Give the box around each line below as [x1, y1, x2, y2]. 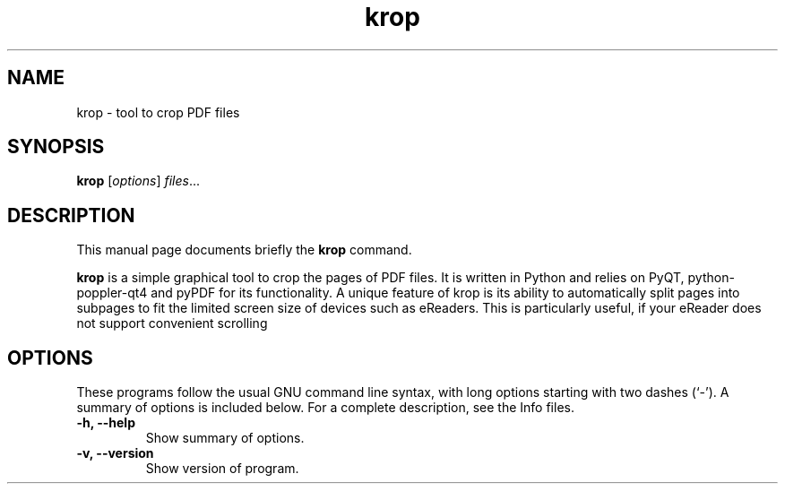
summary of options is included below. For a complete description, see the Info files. [76, 400, 574, 416]
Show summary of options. [145, 430, 305, 446]
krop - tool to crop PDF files [76, 104, 240, 120]
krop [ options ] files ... [76, 173, 200, 189]
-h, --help [76, 415, 135, 431]
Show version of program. [145, 461, 299, 477]
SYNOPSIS [7, 135, 105, 159]
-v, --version [76, 445, 154, 461]
